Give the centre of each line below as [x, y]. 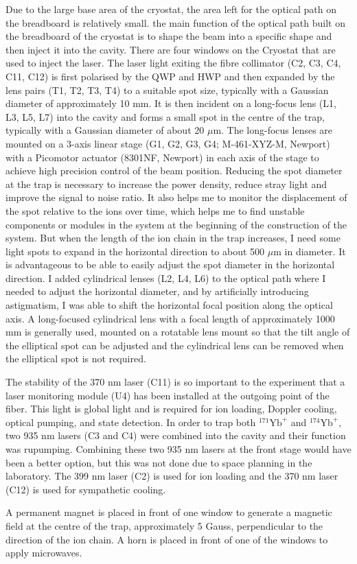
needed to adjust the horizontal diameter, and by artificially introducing [157, 291]
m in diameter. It [310, 251]
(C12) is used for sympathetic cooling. [86, 489]
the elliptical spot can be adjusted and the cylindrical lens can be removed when [175, 345]
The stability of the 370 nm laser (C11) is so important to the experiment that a [175, 382]
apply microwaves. [44, 553]
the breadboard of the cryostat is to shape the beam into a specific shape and [169, 36]
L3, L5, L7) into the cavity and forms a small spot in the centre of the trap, [165, 116]
